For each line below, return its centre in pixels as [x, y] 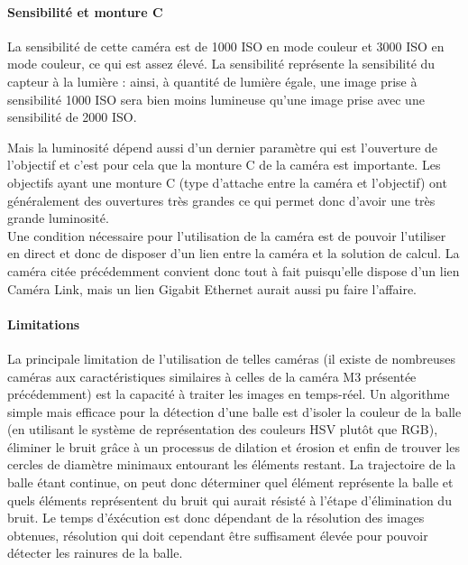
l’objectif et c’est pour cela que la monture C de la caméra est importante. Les [224, 165]
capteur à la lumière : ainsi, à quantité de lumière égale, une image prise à [212, 81]
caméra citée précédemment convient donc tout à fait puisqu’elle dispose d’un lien [234, 270]
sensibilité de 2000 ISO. [72, 117]
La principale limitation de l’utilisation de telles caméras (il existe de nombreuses [231, 358]
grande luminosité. [58, 218]
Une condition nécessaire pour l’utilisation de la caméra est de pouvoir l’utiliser [227, 235]
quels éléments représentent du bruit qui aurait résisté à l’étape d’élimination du [229, 500]
